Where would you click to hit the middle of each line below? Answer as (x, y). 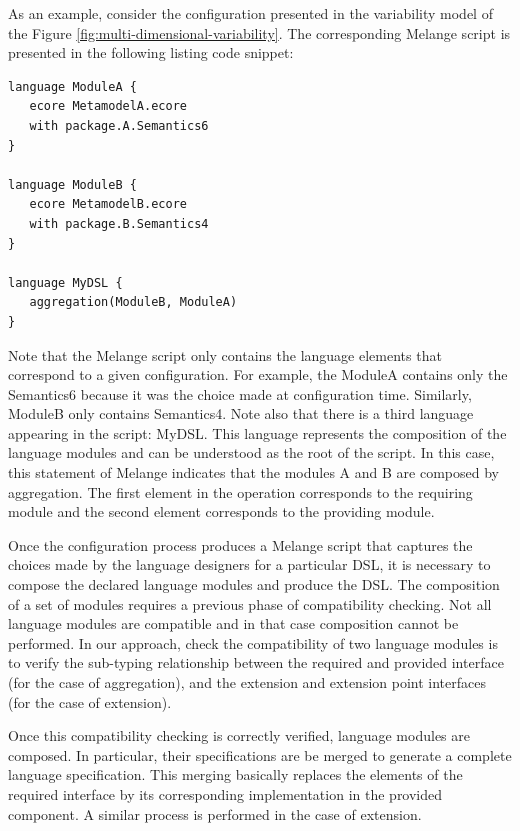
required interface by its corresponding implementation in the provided (225, 793)
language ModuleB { (72, 184)
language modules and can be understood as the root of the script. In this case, (251, 452)
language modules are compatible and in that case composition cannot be (233, 623)
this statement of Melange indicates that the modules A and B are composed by (253, 472)
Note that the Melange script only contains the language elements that (225, 354)
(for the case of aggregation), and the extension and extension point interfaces (247, 682)
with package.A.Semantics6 (119, 125)
